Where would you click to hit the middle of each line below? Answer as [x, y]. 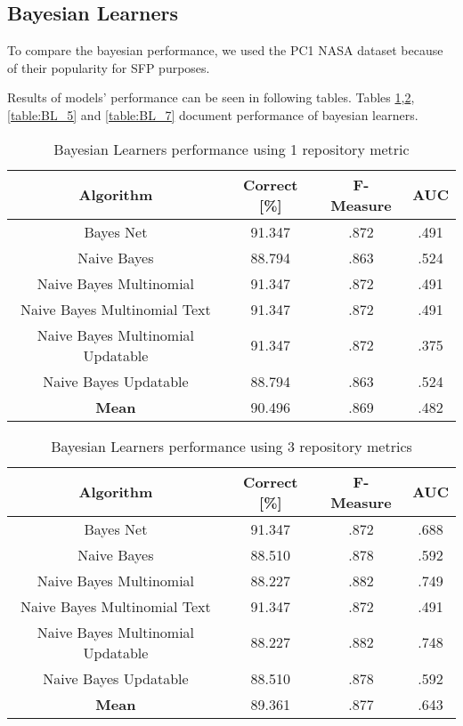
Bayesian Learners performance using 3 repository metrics [231, 446]
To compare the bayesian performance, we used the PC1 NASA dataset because [225, 50]
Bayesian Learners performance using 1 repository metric [231, 149]
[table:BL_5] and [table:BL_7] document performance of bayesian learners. [213, 114]
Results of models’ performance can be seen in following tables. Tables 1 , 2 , [211, 97]
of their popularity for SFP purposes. [109, 67]
